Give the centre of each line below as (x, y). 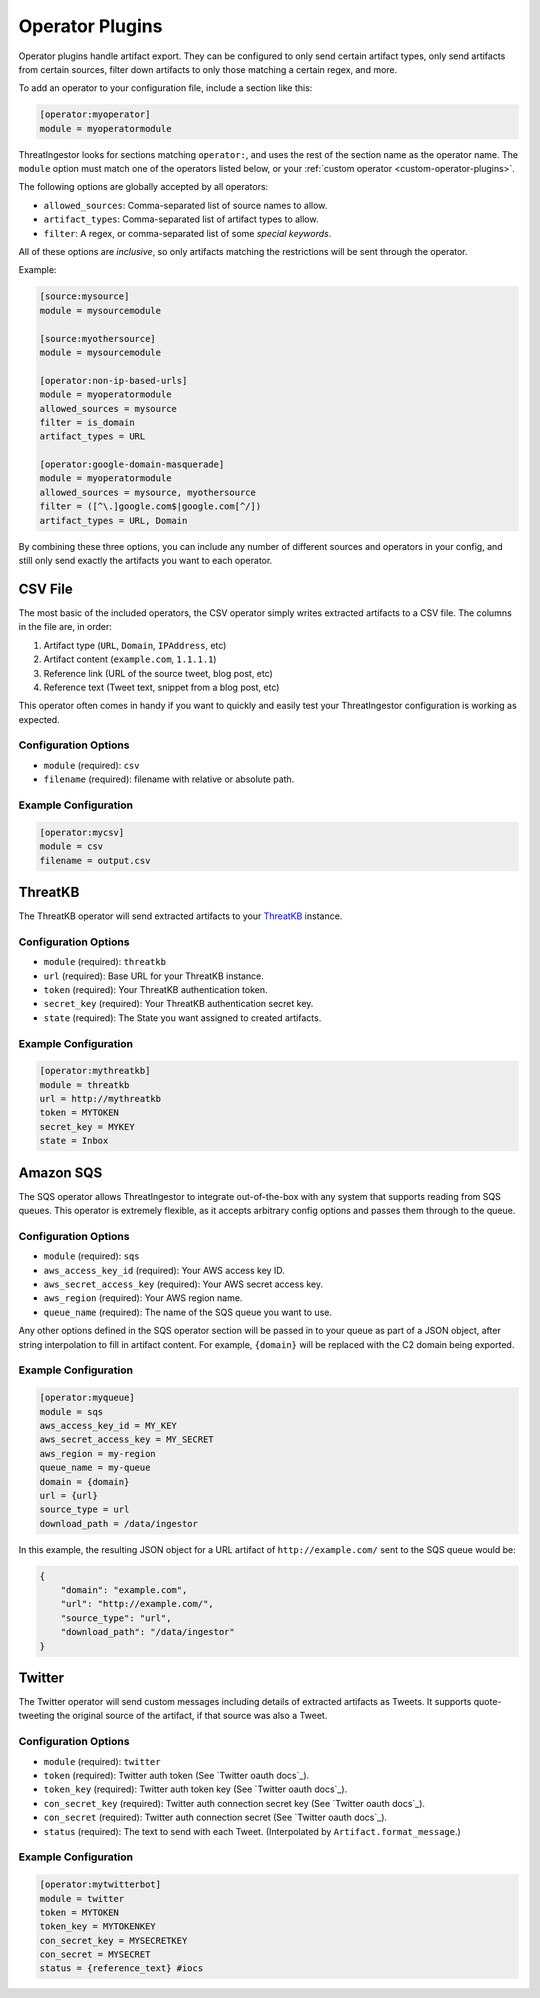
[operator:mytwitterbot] (100, 1884)
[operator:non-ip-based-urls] (113, 380)
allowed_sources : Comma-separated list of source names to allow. (185, 205)
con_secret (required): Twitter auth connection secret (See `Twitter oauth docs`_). (215, 1817)
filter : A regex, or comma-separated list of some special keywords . (187, 233)
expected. (39, 719)
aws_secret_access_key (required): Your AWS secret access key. (183, 1284)
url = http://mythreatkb (100, 1099)
